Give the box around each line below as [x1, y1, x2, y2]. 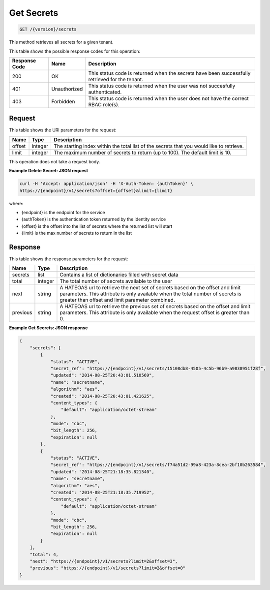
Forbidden [51, 98, 75, 105]
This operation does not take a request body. [9, 158, 100, 164]
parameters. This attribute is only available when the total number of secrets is [60, 290, 241, 297]
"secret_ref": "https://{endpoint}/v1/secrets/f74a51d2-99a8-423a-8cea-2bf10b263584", [50, 462, 266, 467]
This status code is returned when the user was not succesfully [88, 82, 236, 89]
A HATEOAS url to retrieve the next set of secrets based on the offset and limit [60, 284, 241, 291]
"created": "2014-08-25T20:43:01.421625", [50, 393, 154, 399]
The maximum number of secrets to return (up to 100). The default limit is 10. [54, 149, 232, 156]
